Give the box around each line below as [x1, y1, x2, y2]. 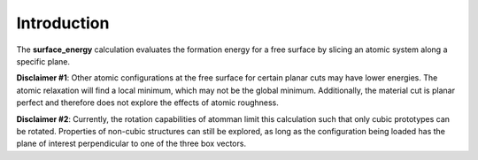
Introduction [16, 13, 110, 33]
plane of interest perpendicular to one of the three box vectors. [16, 138, 247, 149]
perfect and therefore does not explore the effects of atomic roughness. [16, 97, 279, 108]
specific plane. [16, 56, 71, 66]
